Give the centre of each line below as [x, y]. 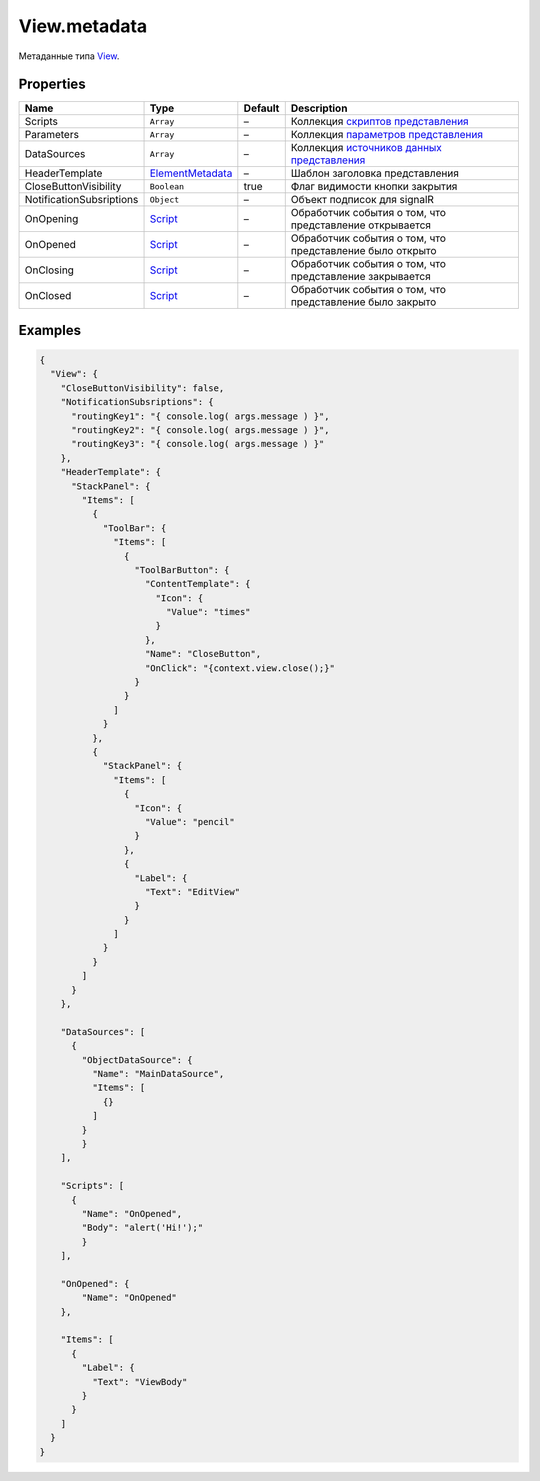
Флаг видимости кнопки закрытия [374, 187]
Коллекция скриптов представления [379, 122]
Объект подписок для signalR [362, 200]
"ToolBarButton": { [182, 569]
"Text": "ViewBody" [139, 1381]
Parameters [52, 135]
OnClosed [48, 296]
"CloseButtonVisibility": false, [142, 388]
